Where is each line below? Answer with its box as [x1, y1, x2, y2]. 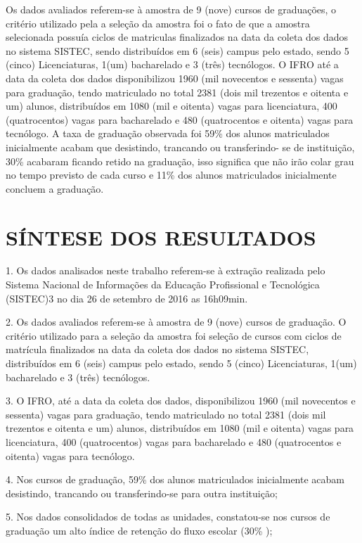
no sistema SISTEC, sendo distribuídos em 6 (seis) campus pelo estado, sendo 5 [6, 43, 349, 58]
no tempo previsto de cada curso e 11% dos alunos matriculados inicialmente [6, 167, 337, 182]
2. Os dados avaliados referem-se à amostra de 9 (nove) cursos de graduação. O [6, 314, 347, 329]
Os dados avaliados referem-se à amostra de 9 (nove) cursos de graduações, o [6, 2, 337, 16]
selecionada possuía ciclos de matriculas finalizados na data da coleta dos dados [6, 30, 349, 44]
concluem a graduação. [6, 181, 104, 196]
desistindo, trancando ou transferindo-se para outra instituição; [6, 485, 278, 500]
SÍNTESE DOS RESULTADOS [6, 222, 316, 251]
